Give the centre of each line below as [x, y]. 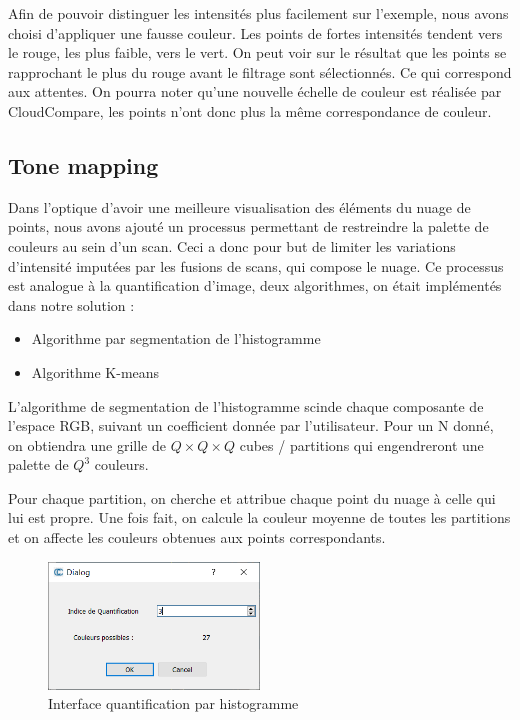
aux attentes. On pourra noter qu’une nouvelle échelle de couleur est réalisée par [255, 91]
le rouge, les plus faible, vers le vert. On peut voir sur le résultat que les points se [257, 52]
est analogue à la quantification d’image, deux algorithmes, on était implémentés [255, 285]
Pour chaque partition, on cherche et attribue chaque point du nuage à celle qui [252, 497]
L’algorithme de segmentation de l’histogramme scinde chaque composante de [246, 405]
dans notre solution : [71, 304]
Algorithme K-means [95, 371]
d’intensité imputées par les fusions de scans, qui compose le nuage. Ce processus [256, 265]
